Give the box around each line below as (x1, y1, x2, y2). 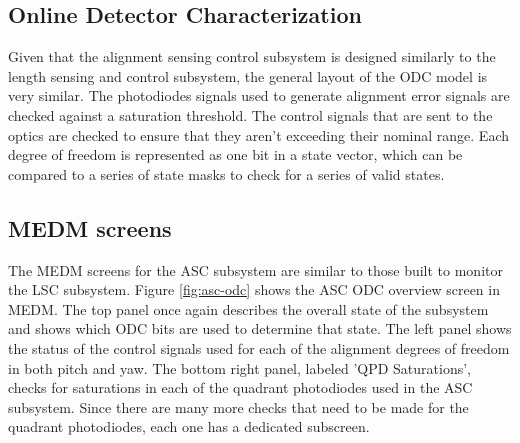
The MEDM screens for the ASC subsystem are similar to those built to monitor (8, 259, 503, 280)
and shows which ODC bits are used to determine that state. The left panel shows (8, 318, 512, 339)
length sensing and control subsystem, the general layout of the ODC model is (8, 65, 488, 86)
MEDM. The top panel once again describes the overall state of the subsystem (8, 298, 489, 319)
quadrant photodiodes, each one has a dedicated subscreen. (8, 416, 370, 437)
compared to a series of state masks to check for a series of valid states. (8, 163, 445, 184)
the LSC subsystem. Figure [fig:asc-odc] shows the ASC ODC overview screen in (8, 279, 500, 300)
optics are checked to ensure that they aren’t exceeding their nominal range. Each (8, 124, 510, 145)
